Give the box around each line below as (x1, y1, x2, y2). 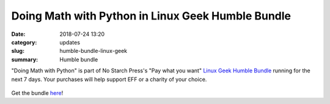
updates (59, 38, 81, 46)
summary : (11, 55, 38, 63)
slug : (11, 47, 24, 55)
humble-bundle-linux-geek (59, 47, 128, 55)
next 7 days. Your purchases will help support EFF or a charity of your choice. (11, 75, 207, 83)
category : (11, 38, 37, 46)
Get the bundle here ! (11, 89, 64, 97)
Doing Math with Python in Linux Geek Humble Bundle (11, 9, 291, 23)
